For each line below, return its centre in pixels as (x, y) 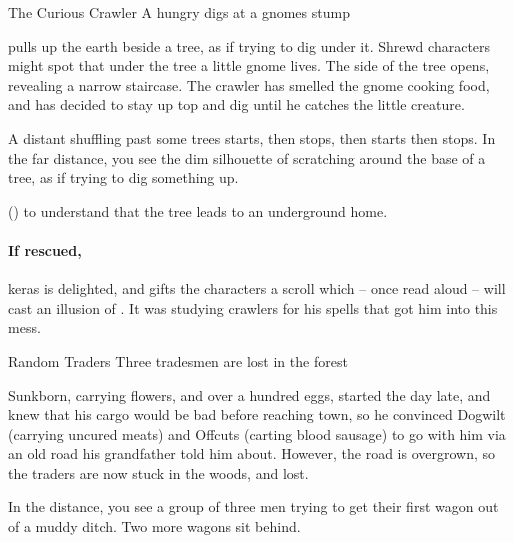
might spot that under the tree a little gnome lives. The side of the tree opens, (249, 65)
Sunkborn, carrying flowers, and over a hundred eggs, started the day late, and (249, 394)
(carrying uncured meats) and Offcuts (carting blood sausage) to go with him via (257, 433)
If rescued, (45, 249)
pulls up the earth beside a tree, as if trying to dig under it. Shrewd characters (249, 45)
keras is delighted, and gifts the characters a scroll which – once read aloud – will (257, 288)
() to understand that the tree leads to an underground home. (198, 210)
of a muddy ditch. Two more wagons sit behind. (154, 526)
